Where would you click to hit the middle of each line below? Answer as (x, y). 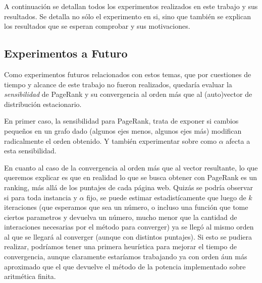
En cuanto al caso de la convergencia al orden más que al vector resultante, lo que (131, 167)
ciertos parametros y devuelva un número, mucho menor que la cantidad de (121, 217)
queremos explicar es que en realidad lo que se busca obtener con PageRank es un (130, 177)
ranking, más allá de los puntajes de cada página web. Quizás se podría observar (128, 187)
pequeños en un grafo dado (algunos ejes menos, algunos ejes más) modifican (123, 130)
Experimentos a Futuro (66, 53)
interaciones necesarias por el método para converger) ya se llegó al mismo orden (129, 227)
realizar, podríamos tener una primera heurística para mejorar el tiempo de (121, 246)
